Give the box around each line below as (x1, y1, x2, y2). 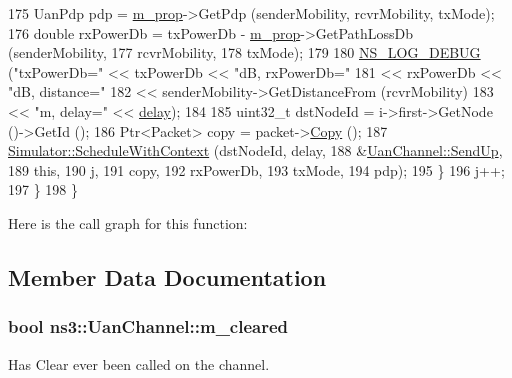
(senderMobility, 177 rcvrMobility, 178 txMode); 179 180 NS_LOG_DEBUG (8, 42, 481, 63)
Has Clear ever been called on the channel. (8, 353, 270, 374)
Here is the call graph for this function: (8, 212, 248, 233)
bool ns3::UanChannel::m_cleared (8, 314, 289, 339)
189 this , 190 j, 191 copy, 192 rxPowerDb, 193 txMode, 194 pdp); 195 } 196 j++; (8, 159, 505, 180)
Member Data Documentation (8, 261, 327, 292)
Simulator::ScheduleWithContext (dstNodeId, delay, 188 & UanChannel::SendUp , (8, 140, 503, 161)
